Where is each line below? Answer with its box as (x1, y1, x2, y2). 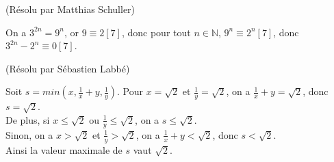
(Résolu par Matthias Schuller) (5, 2, 136, 16)
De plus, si (5, 112, 50, 126)
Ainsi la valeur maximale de (5, 142, 123, 157)
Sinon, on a (5, 127, 53, 141)
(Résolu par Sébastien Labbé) (5, 61, 130, 75)
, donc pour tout (121, 25, 191, 39)
